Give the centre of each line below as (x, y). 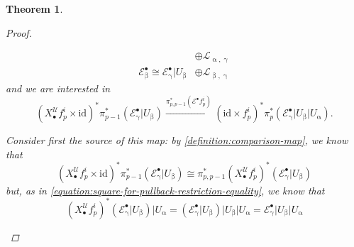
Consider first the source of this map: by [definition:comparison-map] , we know (177, 140)
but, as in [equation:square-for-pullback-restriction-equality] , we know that (165, 190)
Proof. (19, 32)
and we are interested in (58, 88)
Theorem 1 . (34, 9)
